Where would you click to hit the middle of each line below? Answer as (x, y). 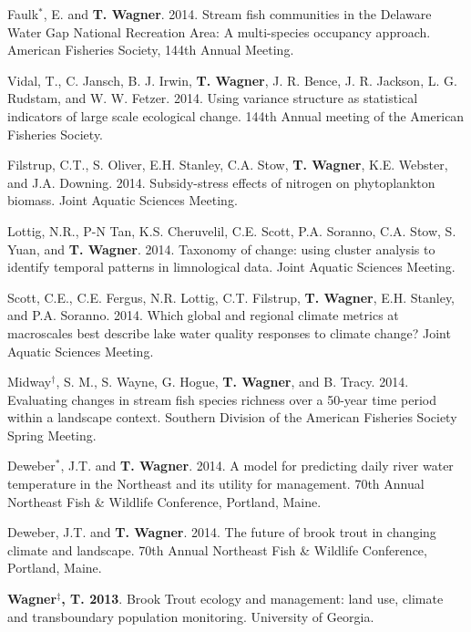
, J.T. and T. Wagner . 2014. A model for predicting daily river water (257, 466)
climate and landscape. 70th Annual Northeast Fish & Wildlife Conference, (217, 549)
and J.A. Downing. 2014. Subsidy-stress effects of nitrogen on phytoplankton (221, 182)
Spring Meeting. (52, 435)
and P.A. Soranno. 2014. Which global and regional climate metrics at (203, 315)
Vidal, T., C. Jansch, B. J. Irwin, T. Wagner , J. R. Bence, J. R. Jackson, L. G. (232, 80)
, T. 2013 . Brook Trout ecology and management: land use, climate (252, 599)
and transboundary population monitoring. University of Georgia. (191, 616)
